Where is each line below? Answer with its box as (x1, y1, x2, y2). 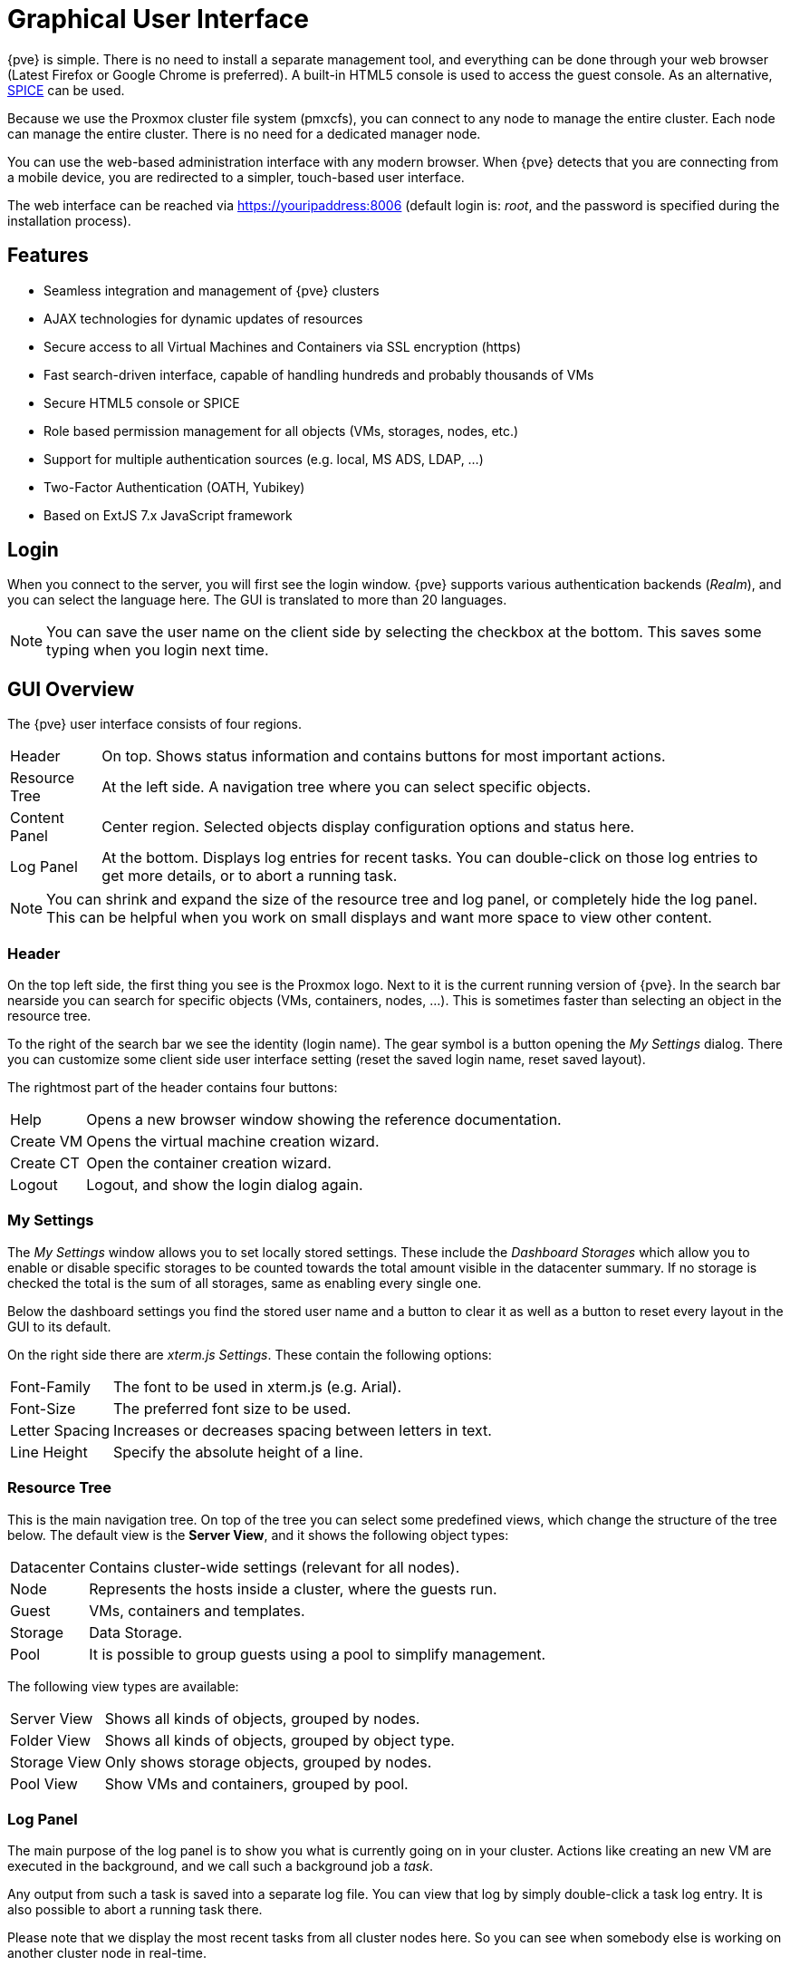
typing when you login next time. (46, 641, 269, 660)
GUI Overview (7, 677, 135, 701)
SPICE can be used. (7, 82, 125, 98)
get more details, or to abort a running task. (101, 867, 398, 886)
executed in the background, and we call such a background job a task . (7, 1858, 433, 1874)
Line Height (10, 1442, 88, 1461)
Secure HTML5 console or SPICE (43, 394, 240, 411)
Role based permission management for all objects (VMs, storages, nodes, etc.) (43, 422, 519, 439)
